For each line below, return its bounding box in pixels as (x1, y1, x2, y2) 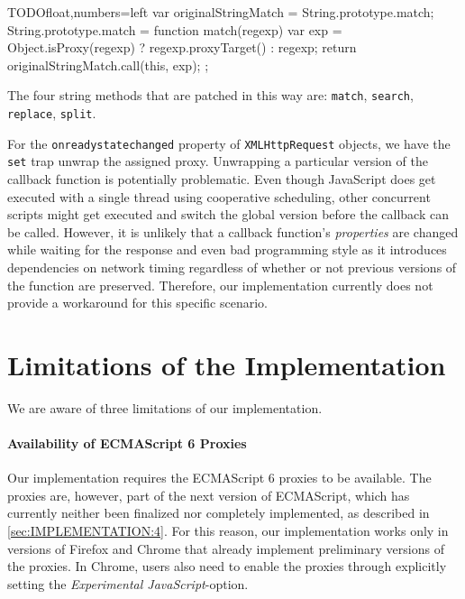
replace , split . (7, 104, 96, 123)
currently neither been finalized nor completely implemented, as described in (7, 503, 430, 522)
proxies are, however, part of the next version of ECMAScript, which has (7, 485, 410, 504)
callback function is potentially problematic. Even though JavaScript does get (7, 170, 436, 188)
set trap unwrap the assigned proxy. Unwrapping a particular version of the (7, 152, 428, 170)
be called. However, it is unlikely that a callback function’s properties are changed (7, 222, 459, 241)
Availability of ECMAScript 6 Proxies (7, 434, 247, 453)
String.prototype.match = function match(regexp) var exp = (7, 20, 342, 39)
